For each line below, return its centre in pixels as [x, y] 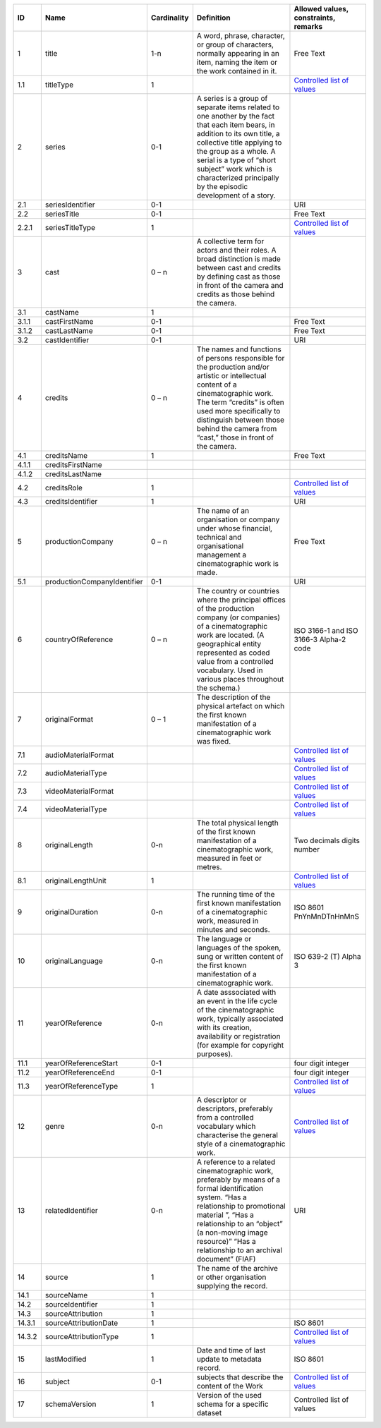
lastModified [66, 1359]
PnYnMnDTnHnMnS [327, 916]
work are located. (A [230, 635]
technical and [219, 537]
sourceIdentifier [71, 1304]
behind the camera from [237, 429]
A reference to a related [236, 1162]
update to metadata [229, 1359]
